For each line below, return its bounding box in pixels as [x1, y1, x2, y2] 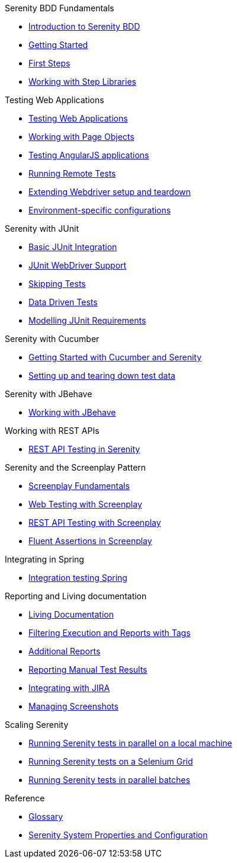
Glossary [28, 811, 63, 822]
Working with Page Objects [28, 132, 134, 142]
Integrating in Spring [5, 554, 84, 564]
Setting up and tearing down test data [28, 370, 175, 381]
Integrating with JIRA [28, 683, 110, 693]
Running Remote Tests [28, 168, 116, 178]
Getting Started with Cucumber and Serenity [28, 352, 202, 362]
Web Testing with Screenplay [28, 499, 142, 509]
